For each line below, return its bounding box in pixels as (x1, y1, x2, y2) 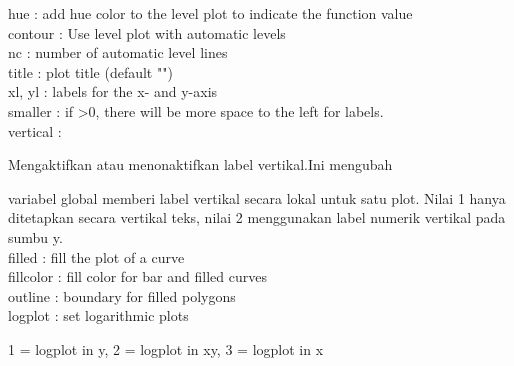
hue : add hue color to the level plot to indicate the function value (8, 3, 413, 23)
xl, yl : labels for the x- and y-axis (8, 81, 218, 102)
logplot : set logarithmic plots (8, 305, 189, 326)
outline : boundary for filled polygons (8, 285, 236, 306)
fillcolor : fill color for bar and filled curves (8, 266, 267, 287)
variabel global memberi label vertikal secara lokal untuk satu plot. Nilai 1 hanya (8, 187, 506, 208)
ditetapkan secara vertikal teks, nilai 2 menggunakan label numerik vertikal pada (8, 207, 506, 228)
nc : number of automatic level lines (8, 42, 228, 63)
